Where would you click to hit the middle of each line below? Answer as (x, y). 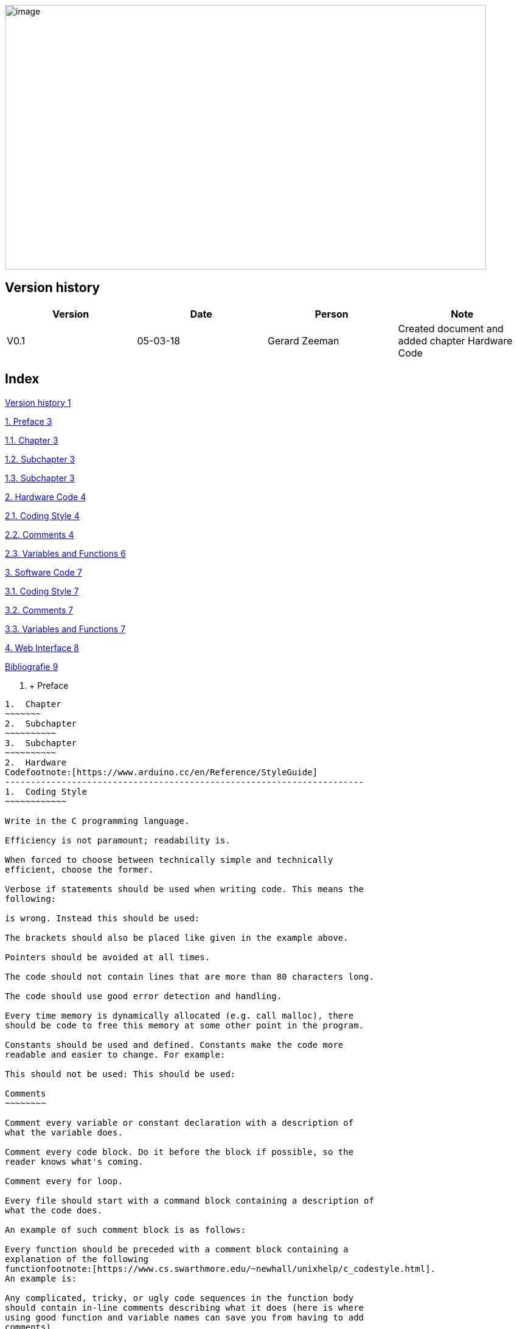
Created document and (451, 328)
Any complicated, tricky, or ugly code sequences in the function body (179, 1298)
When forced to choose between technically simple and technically (169, 860)
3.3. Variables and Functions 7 (65, 629)
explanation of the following (77, 1259)
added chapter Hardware (455, 340)
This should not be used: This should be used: (120, 1074)
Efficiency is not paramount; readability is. (118, 840)
